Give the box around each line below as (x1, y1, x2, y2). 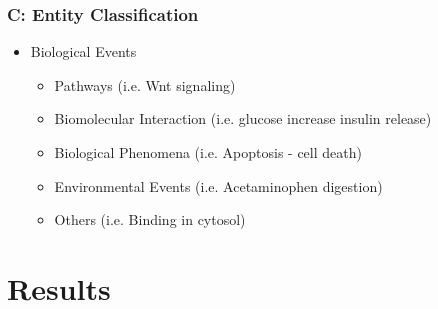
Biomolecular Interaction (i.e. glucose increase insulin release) (54, 108, 432, 129)
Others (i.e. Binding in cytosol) (54, 209, 246, 230)
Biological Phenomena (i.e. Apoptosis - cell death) (54, 142, 362, 162)
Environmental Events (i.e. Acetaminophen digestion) (54, 175, 383, 196)
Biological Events (30, 41, 137, 62)
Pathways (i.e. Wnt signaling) (54, 74, 236, 95)
